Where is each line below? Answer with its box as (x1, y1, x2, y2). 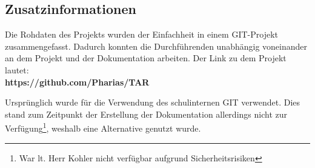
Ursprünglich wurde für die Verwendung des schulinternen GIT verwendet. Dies (5, 96, 300, 109)
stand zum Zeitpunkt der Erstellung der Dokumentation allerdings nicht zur (5, 107, 287, 120)
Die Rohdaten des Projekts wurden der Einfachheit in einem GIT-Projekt (5, 28, 278, 41)
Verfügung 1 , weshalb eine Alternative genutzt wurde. (5, 120, 201, 135)
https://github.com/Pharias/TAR (5, 75, 150, 88)
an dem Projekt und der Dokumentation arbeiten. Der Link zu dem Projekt (5, 52, 287, 64)
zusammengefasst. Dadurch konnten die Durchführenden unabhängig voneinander (5, 39, 308, 52)
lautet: (5, 63, 29, 76)
